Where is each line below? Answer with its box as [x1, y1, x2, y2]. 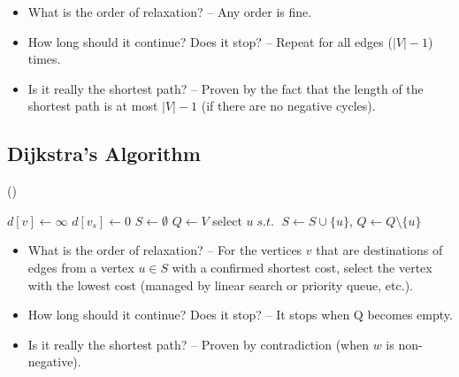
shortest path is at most [27, 96, 158, 115]
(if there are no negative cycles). [201, 96, 376, 115]
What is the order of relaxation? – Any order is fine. [27, 3, 312, 20]
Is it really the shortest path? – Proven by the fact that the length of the [27, 79, 424, 97]
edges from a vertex [27, 258, 134, 276]
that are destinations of [316, 241, 443, 259]
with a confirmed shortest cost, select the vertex [172, 258, 432, 276]
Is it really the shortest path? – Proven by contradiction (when [27, 335, 369, 353]
